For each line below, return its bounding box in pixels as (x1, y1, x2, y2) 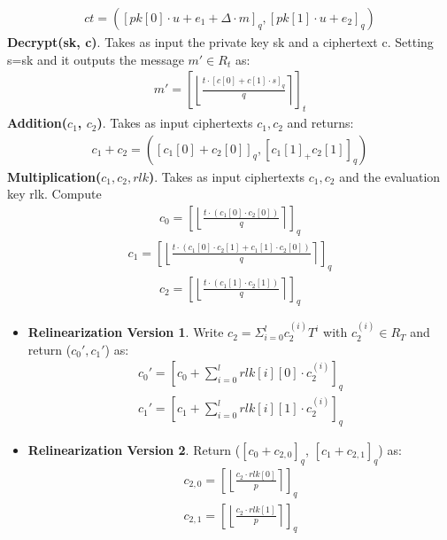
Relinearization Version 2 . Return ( (27, 441, 241, 458)
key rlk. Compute (7, 184, 102, 203)
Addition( (7, 113, 68, 132)
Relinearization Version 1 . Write (27, 323, 224, 341)
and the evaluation (339, 167, 441, 185)
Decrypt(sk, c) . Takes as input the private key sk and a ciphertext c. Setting (7, 33, 434, 51)
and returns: (287, 113, 354, 132)
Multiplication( (7, 167, 102, 185)
